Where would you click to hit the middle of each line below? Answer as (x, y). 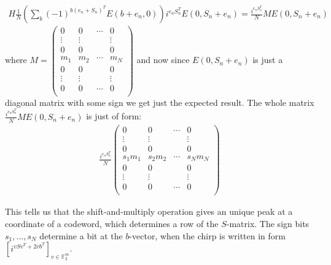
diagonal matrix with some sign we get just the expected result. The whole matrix (160, 102)
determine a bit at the (81, 235)
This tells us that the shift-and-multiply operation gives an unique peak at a (149, 211)
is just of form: (114, 116)
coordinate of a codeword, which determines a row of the (112, 223)
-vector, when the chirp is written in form (207, 235)
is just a (268, 60)
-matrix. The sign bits (268, 223)
